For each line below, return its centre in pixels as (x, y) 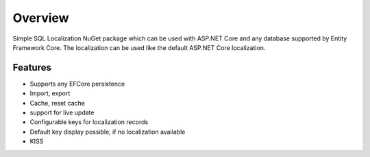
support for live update (62, 112)
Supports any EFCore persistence (77, 84)
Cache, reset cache (58, 103)
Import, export (50, 93)
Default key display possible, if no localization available (108, 132)
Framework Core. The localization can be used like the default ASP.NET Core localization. (139, 47)
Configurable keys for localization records (89, 122)
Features (32, 68)
